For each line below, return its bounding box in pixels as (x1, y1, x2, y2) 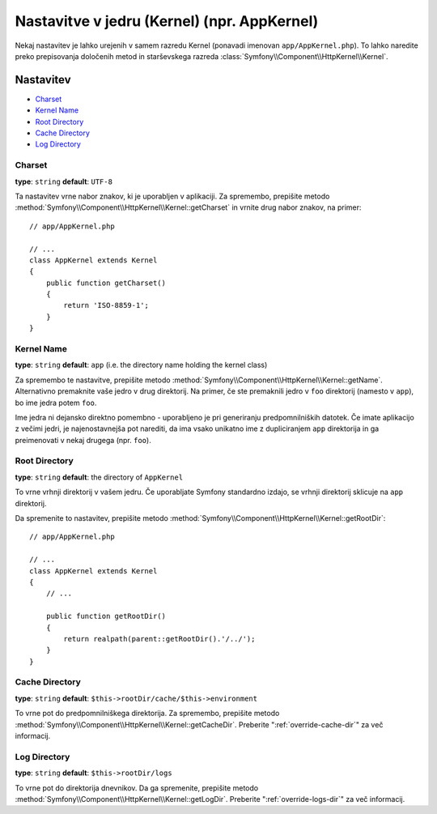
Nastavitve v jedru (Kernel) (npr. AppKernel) (15, 12, 319, 30)
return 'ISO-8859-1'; (63, 300, 150, 310)
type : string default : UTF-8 (15, 177, 113, 186)
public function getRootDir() (45, 612, 166, 621)
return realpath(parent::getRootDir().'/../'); (63, 634, 256, 643)
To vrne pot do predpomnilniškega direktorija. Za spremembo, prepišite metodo (15, 709, 280, 718)
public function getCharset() (45, 278, 166, 288)
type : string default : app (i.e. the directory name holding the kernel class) (15, 360, 268, 370)
